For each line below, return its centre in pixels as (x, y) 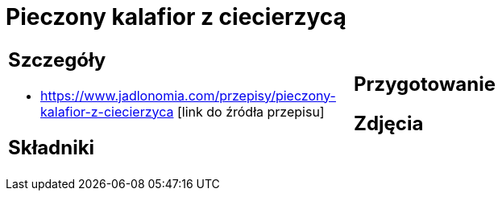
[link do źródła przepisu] (251, 111)
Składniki (52, 147)
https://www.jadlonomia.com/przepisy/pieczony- (188, 95)
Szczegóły (57, 60)
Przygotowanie (425, 84)
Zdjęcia (389, 123)
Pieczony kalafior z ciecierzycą (176, 17)
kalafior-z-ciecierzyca (107, 111)
